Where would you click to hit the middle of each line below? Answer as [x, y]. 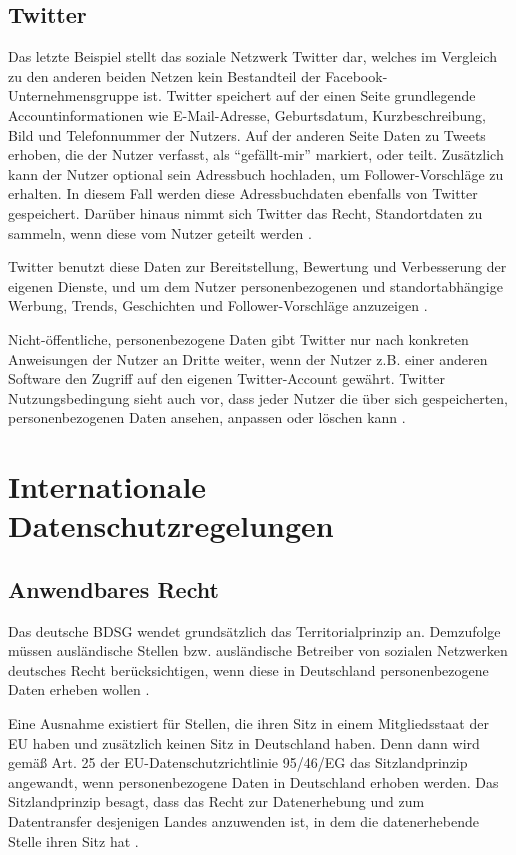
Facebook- [356, 75]
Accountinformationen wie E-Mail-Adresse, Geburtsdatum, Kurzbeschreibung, [247, 114]
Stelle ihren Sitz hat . [73, 840]
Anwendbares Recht [113, 588]
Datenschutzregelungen [171, 525]
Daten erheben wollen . [79, 689]
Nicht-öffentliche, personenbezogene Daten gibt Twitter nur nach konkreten [238, 338]
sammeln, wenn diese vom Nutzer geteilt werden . [160, 232]
